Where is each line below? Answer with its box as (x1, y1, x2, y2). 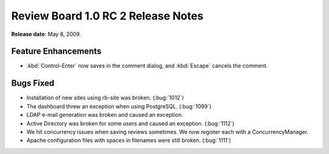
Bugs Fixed (11, 78, 55, 88)
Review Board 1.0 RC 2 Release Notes (11, 9, 204, 23)
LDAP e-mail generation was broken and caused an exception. (26, 111, 183, 119)
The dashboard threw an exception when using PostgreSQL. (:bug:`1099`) (26, 102, 211, 110)
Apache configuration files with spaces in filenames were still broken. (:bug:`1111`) (26, 137, 232, 144)
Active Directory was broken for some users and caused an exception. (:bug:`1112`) (26, 119, 235, 127)
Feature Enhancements (11, 46, 102, 57)
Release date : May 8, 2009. (11, 30, 82, 38)
